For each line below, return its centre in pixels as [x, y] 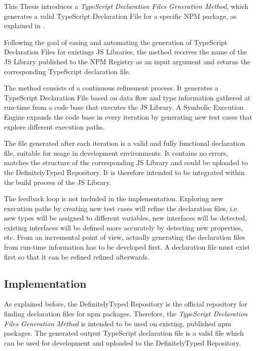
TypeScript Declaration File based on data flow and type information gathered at [127, 97]
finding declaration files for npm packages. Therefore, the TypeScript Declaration [126, 314]
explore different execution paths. [54, 126]
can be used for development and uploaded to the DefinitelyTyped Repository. [123, 342]
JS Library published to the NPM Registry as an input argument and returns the [127, 61]
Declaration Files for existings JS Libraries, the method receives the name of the [126, 52]
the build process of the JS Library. [57, 182]
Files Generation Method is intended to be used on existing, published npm [118, 323]
